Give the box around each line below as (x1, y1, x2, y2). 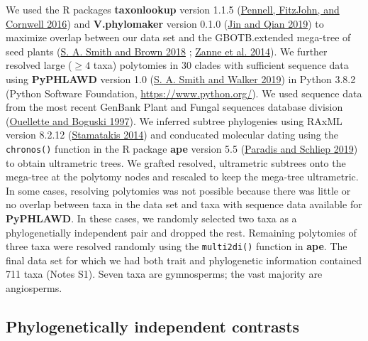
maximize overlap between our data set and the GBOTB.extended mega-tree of (6, 30, 351, 45)
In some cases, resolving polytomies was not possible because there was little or (6, 183, 351, 197)
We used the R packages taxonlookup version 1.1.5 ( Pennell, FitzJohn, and (6, 2, 340, 16)
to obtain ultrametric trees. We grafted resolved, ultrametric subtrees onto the (6, 155, 346, 170)
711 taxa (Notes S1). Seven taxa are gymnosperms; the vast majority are (6, 266, 323, 281)
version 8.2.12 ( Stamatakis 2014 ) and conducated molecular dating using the (6, 127, 338, 142)
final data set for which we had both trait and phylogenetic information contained (6, 252, 362, 267)
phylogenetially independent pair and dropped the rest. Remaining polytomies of (6, 224, 357, 239)
